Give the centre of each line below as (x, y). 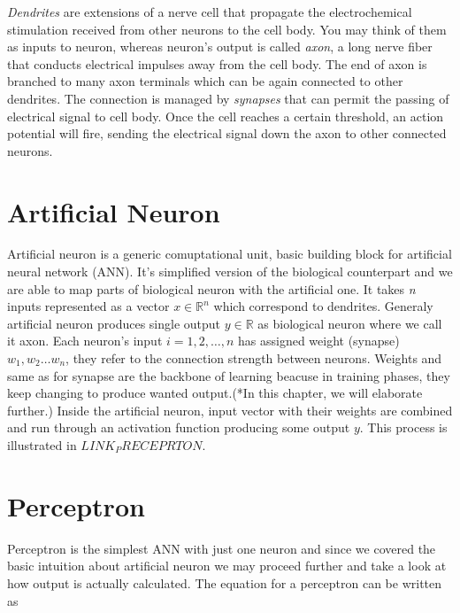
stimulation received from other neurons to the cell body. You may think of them (227, 29)
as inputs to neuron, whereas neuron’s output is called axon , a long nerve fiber (220, 47)
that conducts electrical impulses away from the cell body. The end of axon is (217, 63)
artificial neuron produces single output (114, 323)
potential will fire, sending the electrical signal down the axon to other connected (227, 133)
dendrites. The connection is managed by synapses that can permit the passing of (228, 98)
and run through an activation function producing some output (179, 427)
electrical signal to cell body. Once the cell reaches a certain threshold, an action (226, 116)
